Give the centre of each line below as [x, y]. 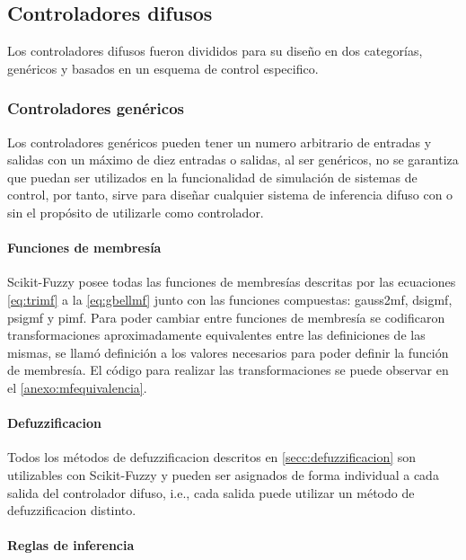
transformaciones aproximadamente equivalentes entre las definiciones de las [216, 335]
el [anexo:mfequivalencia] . [77, 387]
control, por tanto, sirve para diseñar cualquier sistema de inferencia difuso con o [230, 195]
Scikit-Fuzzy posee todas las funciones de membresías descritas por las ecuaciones [232, 282]
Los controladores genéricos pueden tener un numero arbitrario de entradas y [220, 142]
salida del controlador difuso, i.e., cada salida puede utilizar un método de [211, 492]
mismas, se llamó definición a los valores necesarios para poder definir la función [228, 352]
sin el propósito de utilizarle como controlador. [136, 212]
